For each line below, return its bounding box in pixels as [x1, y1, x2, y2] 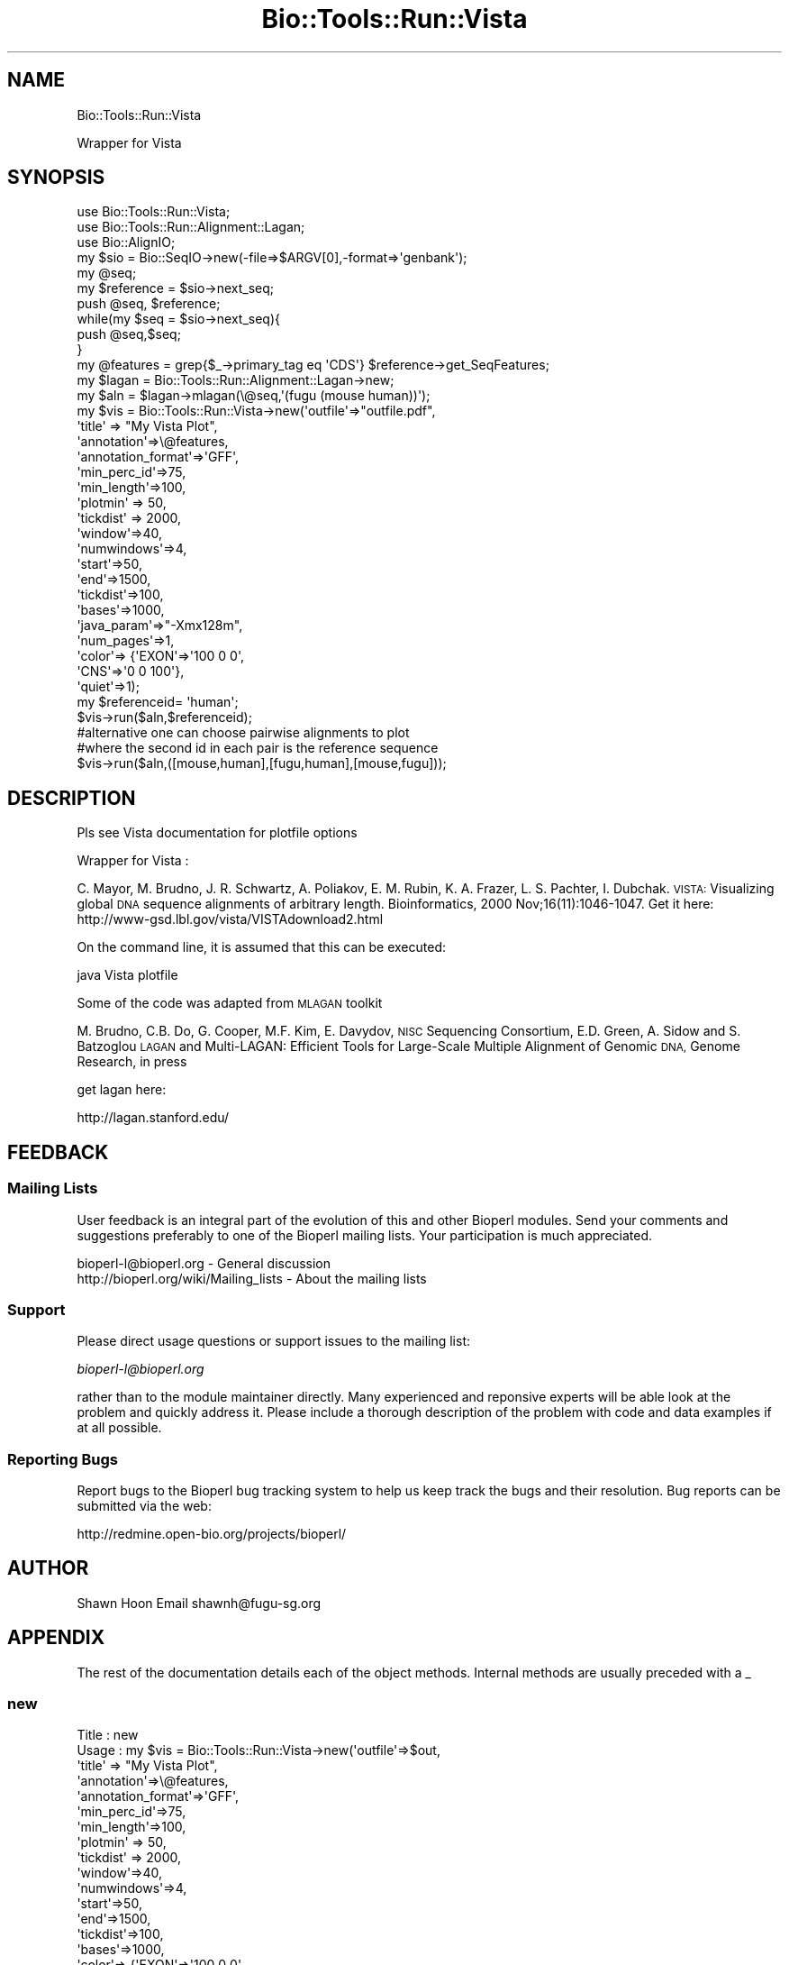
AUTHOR [7, 1557, 89, 1580]
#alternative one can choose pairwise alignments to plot [77, 725, 410, 741]
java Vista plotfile [77, 967, 178, 983]
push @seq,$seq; [77, 326, 181, 343]
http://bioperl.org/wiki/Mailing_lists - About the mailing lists [77, 1270, 427, 1286]
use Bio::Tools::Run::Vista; [77, 204, 231, 220]
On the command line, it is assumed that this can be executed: [77, 939, 447, 955]
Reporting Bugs [7, 1449, 118, 1468]
